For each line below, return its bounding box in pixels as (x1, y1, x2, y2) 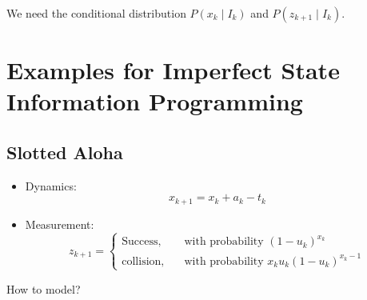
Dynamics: (25, 177, 77, 194)
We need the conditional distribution (6, 5, 186, 21)
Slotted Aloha (6, 139, 123, 164)
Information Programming (6, 85, 303, 118)
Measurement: (25, 215, 94, 232)
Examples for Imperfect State (6, 54, 340, 86)
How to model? (6, 280, 81, 297)
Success (122, 236, 158, 248)
